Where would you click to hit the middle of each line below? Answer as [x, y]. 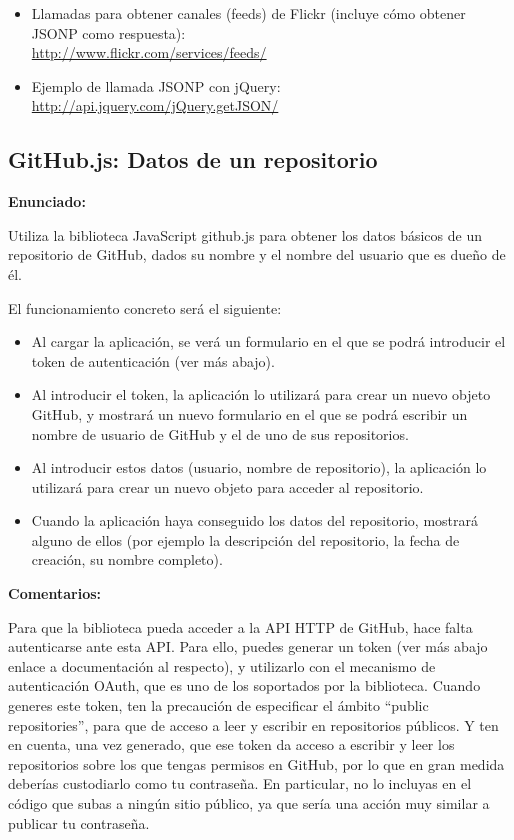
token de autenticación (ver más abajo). [153, 360]
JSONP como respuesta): [108, 32]
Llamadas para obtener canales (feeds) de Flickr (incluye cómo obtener [248, 13]
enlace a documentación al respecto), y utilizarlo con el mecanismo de [222, 665]
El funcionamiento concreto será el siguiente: [145, 307]
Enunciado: [47, 201]
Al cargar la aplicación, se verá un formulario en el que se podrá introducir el [268, 341]
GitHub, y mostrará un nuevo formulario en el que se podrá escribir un [249, 413]
